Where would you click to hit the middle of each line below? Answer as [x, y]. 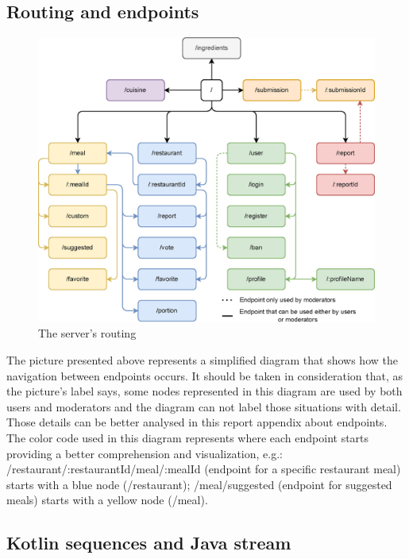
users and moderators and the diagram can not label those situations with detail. [204, 406]
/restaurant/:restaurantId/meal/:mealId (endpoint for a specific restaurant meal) [204, 469]
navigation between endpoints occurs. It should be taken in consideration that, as [205, 375]
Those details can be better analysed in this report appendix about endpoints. [197, 422]
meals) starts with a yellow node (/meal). [107, 500]
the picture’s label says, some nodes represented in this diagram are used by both [204, 391]
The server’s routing [87, 333]
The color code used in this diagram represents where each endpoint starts [188, 437]
